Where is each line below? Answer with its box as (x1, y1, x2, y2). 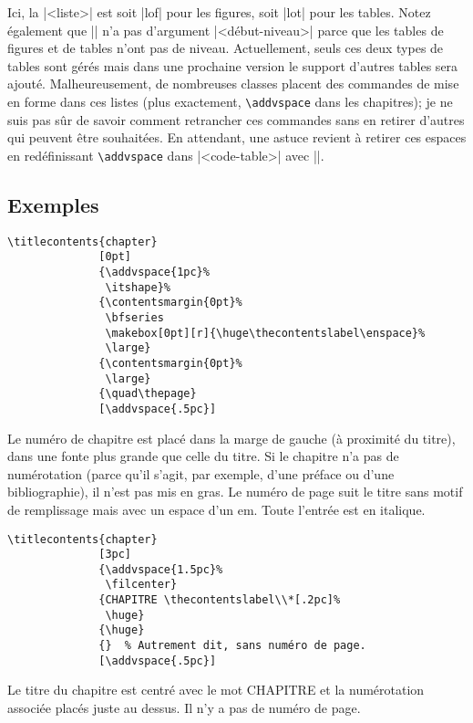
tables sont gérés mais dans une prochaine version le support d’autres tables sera (7, 56, 458, 75)
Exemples (7, 190, 99, 218)
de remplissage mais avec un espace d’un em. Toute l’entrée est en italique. (7, 499, 426, 519)
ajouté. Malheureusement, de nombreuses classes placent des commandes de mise (7, 74, 459, 93)
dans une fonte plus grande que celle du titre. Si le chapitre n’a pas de (7, 446, 399, 466)
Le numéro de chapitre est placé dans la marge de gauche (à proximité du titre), (7, 428, 456, 447)
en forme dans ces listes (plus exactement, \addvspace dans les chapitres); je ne (7, 91, 453, 110)
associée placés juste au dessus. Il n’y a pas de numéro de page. (7, 698, 361, 718)
